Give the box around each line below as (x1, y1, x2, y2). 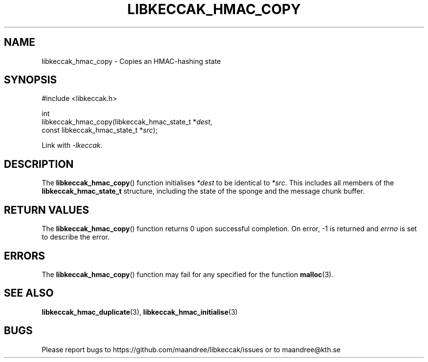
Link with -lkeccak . (42, 141, 103, 150)
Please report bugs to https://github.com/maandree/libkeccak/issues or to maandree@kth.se (42, 345, 341, 354)
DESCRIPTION (4, 158, 74, 170)
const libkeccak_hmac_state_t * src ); (42, 126, 158, 135)
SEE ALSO (4, 287, 54, 300)
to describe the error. (42, 233, 110, 241)
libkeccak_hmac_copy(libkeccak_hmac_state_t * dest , (42, 118, 213, 126)
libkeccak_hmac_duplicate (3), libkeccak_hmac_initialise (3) (42, 307, 238, 316)
